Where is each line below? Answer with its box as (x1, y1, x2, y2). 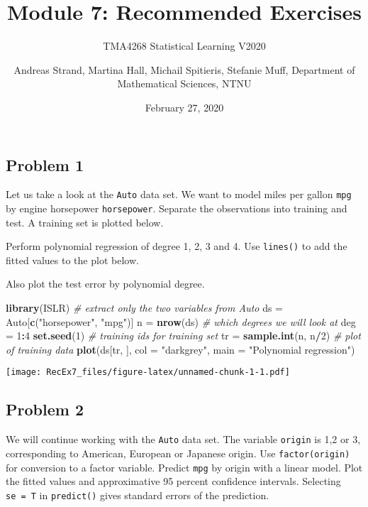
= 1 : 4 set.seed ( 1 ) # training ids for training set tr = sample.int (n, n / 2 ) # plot (6, 328, 361, 343)
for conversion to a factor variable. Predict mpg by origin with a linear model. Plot (6, 459, 363, 474)
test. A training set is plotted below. (6, 214, 164, 229)
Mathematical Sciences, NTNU (117, 76, 252, 91)
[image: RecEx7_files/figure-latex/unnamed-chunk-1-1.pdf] (6, 367, 290, 378)
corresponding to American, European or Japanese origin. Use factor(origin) (6, 445, 350, 460)
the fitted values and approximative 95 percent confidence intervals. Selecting (6, 474, 341, 489)
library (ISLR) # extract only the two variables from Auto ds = (6, 300, 284, 315)
